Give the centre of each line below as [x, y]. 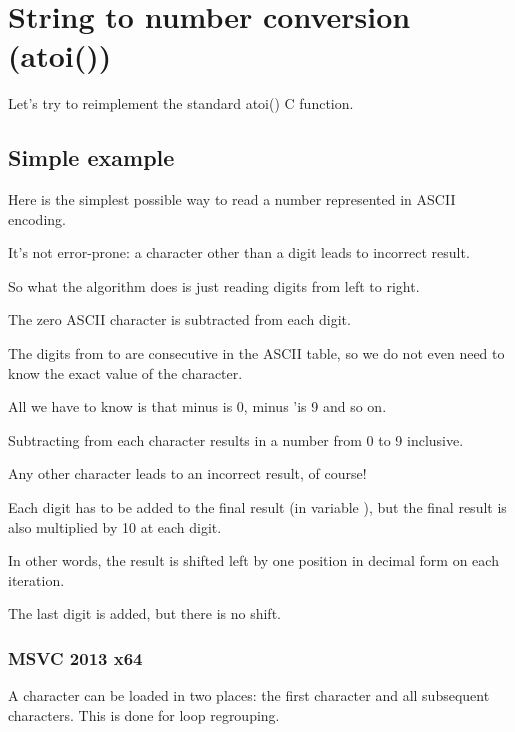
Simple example [91, 157]
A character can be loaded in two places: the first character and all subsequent [249, 695]
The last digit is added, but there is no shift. [144, 613]
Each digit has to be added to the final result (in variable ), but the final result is [257, 507]
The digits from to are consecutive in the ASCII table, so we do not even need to [256, 353]
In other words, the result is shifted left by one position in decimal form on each [253, 560]
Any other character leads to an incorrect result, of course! [187, 473]
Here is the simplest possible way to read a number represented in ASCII [232, 199]
